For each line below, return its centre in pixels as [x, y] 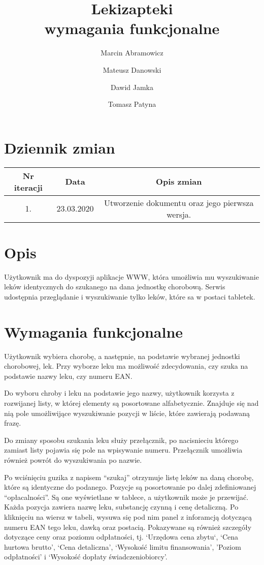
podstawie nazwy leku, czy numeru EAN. [68, 376]
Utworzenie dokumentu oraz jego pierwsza [179, 202]
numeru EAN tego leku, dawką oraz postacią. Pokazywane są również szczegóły [128, 527]
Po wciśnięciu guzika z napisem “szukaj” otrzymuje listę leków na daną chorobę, [129, 477]
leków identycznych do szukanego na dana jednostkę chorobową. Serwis [115, 287]
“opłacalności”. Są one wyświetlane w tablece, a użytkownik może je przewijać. [126, 497]
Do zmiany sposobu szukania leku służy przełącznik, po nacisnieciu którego [121, 440]
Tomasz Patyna [132, 104]
